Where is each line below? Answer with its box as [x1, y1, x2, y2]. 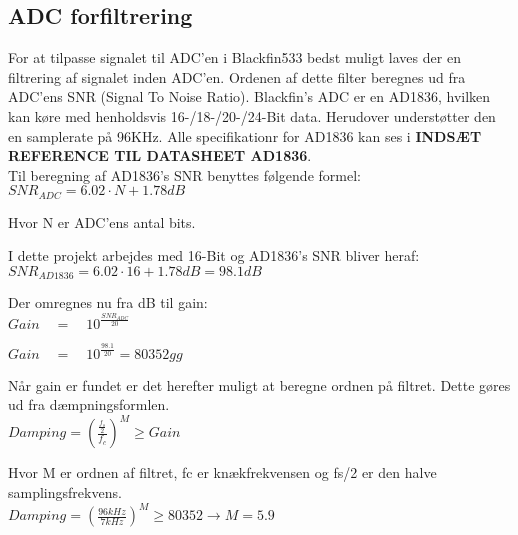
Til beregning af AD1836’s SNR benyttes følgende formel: [8, 164, 361, 185]
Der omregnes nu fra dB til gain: [8, 292, 208, 313]
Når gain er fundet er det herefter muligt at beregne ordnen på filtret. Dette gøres [8, 374, 511, 395]
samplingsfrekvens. [8, 481, 122, 502]
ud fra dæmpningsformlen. [8, 394, 170, 415]
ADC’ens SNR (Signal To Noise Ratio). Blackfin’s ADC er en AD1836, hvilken [8, 86, 491, 107]
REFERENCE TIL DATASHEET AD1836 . [8, 145, 312, 166]
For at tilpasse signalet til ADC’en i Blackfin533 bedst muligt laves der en [8, 47, 461, 68]
